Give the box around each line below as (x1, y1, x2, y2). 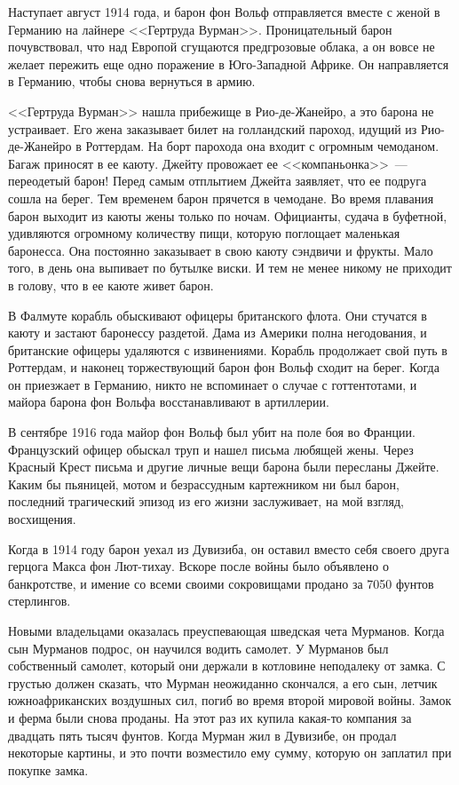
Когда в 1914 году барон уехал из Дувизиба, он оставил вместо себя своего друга (8, 539, 449, 558)
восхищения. (8, 510, 76, 528)
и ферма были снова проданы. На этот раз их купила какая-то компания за (8, 708, 412, 726)
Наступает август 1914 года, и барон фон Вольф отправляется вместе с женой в (8, 3, 440, 20)
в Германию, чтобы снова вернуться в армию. (8, 72, 256, 91)
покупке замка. (8, 760, 89, 779)
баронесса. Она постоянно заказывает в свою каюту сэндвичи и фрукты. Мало (8, 241, 433, 259)
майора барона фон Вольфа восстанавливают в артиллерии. (8, 392, 329, 411)
